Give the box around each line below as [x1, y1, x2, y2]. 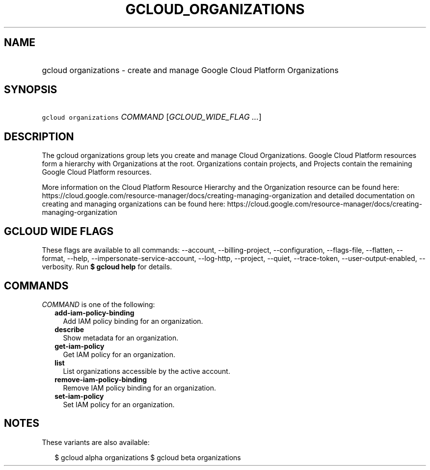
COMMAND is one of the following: [42, 300, 155, 309]
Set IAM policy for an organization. [63, 400, 175, 409]
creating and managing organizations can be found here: [42, 200, 225, 209]
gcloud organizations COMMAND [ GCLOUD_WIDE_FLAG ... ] [42, 112, 262, 122]
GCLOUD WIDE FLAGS [4, 225, 114, 237]
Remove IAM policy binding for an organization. [63, 383, 216, 392]
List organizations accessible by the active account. [63, 366, 230, 375]
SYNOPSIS [4, 83, 57, 96]
